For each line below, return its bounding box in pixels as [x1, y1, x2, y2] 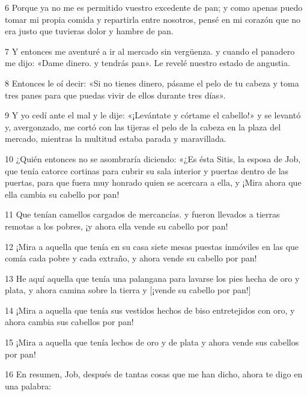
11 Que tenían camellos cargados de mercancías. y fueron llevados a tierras [5, 208, 280, 221]
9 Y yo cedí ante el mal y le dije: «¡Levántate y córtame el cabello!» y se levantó [5, 109, 301, 121]
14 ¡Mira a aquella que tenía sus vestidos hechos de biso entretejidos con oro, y [5, 303, 295, 316]
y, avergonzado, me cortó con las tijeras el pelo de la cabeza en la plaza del [5, 120, 281, 133]
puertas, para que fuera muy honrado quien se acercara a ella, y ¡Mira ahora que [5, 176, 302, 189]
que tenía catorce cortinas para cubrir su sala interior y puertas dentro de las [5, 164, 289, 177]
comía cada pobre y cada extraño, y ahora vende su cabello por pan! [5, 252, 257, 264]
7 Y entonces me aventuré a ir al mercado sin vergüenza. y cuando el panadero [5, 44, 295, 57]
